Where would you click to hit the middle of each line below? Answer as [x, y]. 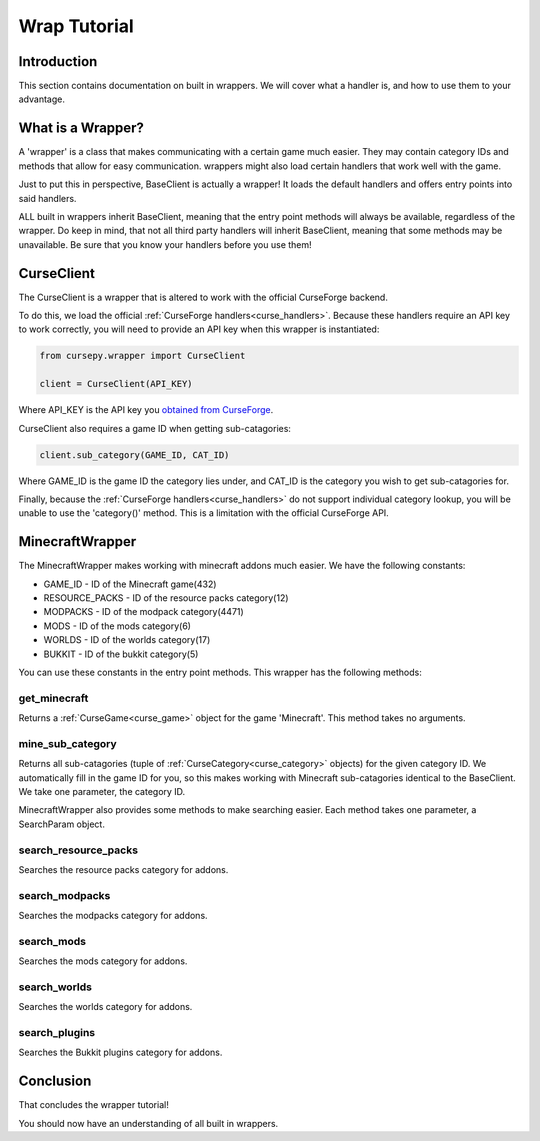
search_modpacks [64, 895]
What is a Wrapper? [81, 128]
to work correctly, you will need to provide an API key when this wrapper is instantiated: [199, 329]
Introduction [58, 61]
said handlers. [47, 198]
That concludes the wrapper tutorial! [93, 1105]
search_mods [52, 941]
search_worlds [55, 987]
